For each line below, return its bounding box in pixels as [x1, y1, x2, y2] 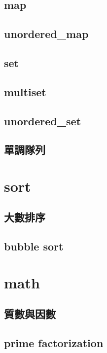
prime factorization [4, 335, 104, 351]
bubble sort [4, 239, 64, 254]
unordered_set [4, 113, 81, 128]
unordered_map [4, 26, 89, 41]
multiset [4, 84, 46, 99]
